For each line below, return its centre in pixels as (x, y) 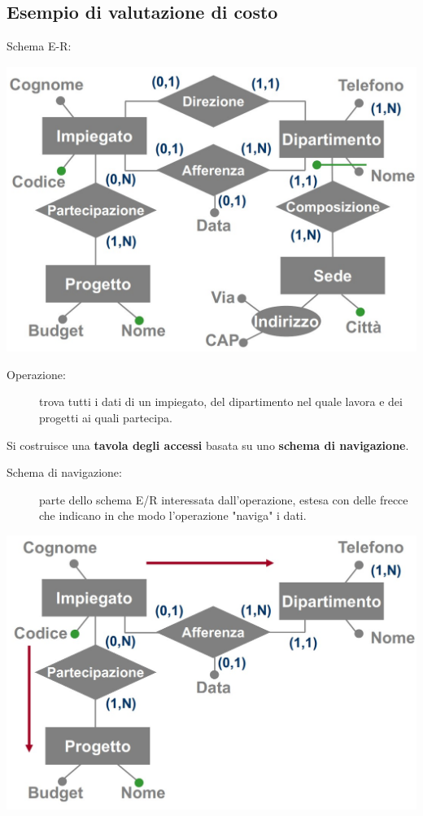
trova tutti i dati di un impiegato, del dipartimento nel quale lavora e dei (221, 401)
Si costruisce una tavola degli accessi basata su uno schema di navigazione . (208, 445)
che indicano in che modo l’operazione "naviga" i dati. (173, 515)
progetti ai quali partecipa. (106, 417)
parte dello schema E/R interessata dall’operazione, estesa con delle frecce (224, 499)
